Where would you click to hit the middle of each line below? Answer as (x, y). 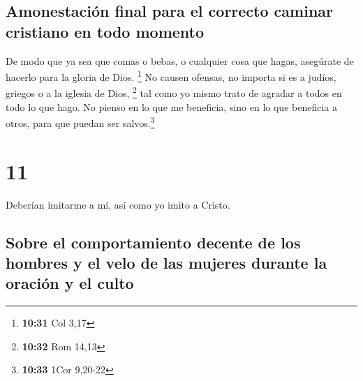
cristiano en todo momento (105, 31)
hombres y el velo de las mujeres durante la (166, 263)
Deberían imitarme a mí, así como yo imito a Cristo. (118, 204)
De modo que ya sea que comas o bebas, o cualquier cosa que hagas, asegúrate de (180, 60)
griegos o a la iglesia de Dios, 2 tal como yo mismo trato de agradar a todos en (174, 92)
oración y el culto (70, 283)
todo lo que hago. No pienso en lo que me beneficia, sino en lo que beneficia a (171, 106)
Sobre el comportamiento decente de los (153, 242)
